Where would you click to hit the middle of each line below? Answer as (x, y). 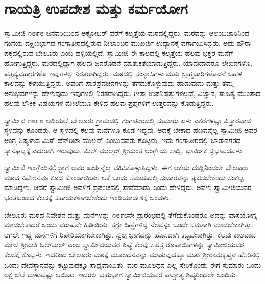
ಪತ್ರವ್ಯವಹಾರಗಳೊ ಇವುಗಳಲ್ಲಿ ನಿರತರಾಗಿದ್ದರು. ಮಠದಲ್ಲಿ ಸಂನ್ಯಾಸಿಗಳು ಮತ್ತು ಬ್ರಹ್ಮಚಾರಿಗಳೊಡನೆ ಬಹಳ (123, 73)
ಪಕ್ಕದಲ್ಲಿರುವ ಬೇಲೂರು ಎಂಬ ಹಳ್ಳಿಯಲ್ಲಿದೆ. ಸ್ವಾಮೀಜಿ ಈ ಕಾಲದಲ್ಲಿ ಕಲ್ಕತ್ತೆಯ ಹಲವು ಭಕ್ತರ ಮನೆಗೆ (119, 53)
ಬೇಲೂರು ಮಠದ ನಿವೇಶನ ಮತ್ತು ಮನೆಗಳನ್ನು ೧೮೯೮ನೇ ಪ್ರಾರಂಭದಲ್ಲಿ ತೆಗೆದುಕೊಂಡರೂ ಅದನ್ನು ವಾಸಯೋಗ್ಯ (131, 214)
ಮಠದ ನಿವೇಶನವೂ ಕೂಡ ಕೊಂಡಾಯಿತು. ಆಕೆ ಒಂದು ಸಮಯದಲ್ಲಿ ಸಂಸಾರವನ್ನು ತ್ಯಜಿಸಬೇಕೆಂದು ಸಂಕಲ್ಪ (124, 177)
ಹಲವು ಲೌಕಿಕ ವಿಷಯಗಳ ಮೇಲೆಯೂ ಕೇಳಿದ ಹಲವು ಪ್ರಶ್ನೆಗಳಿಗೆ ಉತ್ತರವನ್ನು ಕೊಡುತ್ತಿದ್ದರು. (109, 103)
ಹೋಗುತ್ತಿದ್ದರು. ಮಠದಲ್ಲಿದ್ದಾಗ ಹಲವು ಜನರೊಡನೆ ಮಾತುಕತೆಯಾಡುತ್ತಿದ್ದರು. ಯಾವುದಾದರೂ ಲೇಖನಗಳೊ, (128, 63)
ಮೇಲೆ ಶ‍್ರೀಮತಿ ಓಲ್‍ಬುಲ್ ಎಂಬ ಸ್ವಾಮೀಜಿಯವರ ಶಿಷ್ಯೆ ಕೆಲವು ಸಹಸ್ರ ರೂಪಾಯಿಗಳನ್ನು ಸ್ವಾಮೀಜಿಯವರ (124, 244)
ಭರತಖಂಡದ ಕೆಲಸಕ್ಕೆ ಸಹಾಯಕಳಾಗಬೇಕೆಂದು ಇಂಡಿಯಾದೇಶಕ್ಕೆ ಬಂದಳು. (87, 197)
